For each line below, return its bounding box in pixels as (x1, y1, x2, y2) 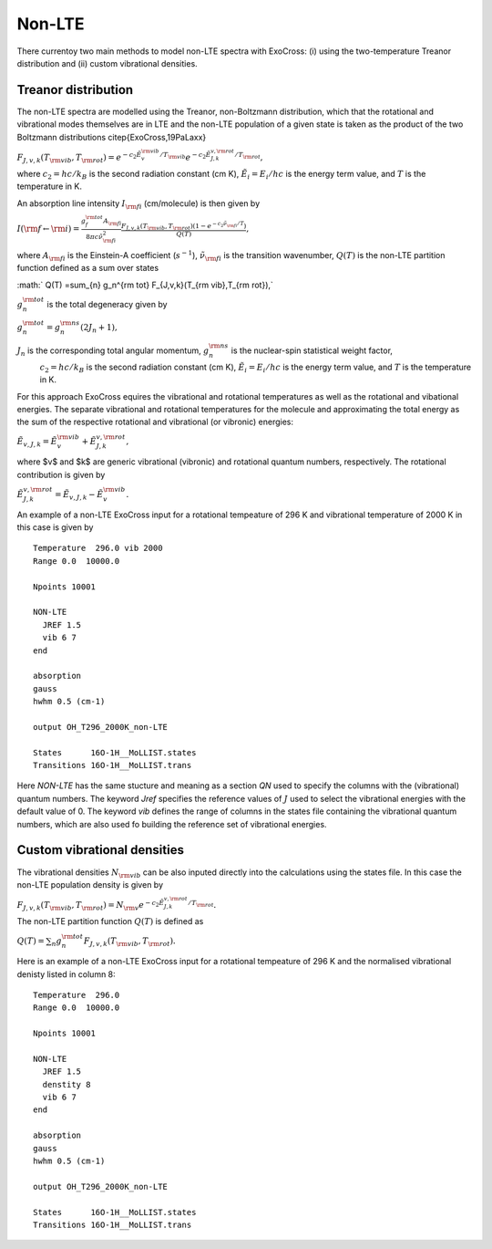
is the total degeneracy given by (46, 298, 168, 309)
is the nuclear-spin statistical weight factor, (231, 345, 394, 356)
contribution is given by (16, 469, 106, 480)
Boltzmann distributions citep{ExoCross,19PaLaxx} (16, 131, 207, 142)
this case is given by (16, 522, 94, 533)
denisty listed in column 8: (16, 968, 116, 980)
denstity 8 (42, 1079, 91, 1089)
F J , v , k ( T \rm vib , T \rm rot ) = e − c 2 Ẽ (16, 151, 142, 164)
